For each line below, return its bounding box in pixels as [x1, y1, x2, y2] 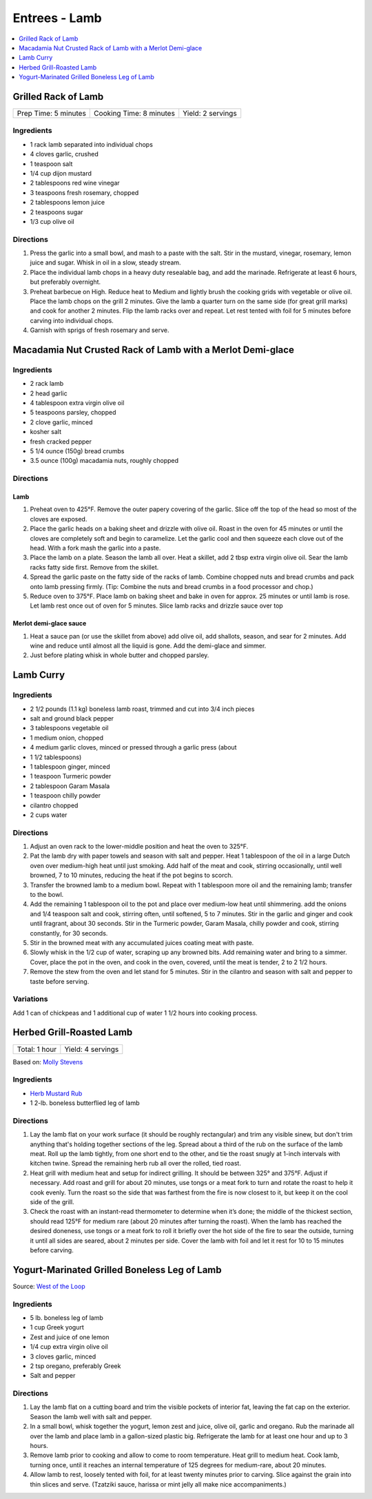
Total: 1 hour [17, 1044, 57, 1054]
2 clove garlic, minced [30, 417, 93, 426]
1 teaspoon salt [30, 159, 73, 168]
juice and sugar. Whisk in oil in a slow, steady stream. [30, 258, 182, 267]
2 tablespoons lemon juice [30, 198, 105, 207]
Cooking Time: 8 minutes [94, 109, 176, 118]
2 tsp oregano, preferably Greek [30, 1361, 121, 1370]
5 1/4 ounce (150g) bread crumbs [30, 447, 125, 455]
